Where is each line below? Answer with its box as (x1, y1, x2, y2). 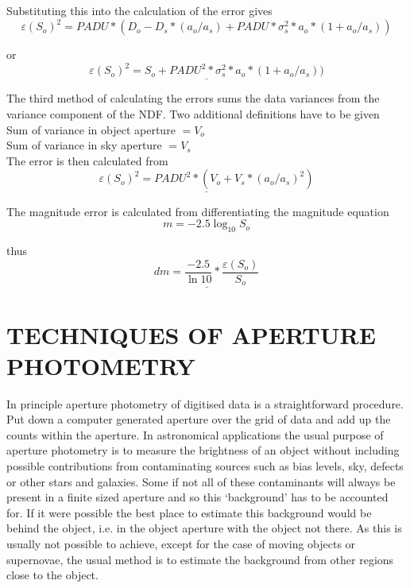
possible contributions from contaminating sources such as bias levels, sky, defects (6, 458, 404, 474)
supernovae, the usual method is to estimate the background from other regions (6, 551, 394, 567)
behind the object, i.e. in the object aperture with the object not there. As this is (6, 520, 402, 536)
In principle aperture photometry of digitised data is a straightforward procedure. (6, 395, 404, 412)
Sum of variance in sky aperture (6, 137, 162, 153)
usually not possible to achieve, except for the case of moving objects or (6, 535, 356, 551)
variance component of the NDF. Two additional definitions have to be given (6, 106, 380, 122)
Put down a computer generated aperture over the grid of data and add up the (6, 411, 391, 427)
